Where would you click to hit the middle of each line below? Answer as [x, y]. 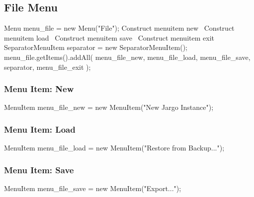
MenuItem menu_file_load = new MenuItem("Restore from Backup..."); [114, 148]
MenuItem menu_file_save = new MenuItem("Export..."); [93, 188]
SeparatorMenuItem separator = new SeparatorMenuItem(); [96, 47]
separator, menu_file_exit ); [47, 67]
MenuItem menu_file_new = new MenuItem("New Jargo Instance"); [109, 107]
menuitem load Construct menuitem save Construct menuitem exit [109, 37]
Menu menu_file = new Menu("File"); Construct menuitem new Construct [119, 28]
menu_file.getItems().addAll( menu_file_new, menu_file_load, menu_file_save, [127, 57]
